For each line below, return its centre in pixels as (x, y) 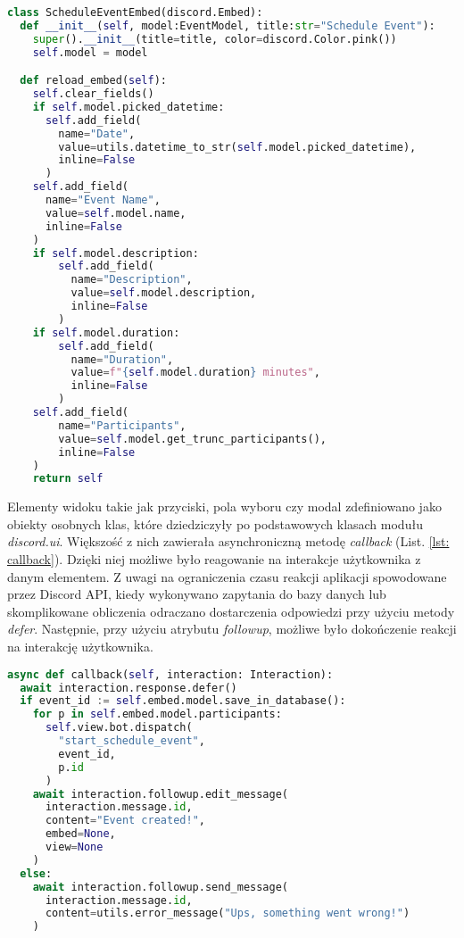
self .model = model (90, 52)
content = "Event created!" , (125, 821)
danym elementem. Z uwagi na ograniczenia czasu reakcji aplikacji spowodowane (227, 576)
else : (36, 873)
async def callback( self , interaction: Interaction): (170, 674)
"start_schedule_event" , (132, 741)
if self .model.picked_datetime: (128, 107)
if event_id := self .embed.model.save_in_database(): (183, 701)
